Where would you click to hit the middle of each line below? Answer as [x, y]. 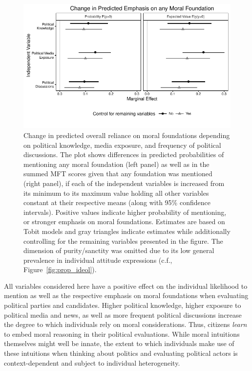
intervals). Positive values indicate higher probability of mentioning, [125, 212]
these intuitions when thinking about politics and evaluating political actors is [121, 353]
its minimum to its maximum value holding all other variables [116, 193]
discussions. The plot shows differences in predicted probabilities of [124, 154]
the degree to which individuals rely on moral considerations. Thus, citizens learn [126, 324]
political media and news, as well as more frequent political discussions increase [123, 314]
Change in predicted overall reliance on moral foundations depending [127, 135]
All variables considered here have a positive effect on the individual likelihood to [126, 286]
